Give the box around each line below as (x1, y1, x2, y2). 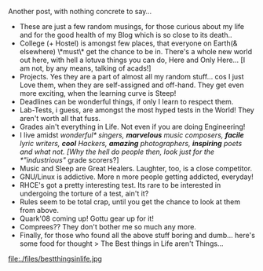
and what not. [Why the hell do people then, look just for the (19, 147, 214, 156)
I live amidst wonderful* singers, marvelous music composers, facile (19, 130, 245, 140)
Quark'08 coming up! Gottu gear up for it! (19, 214, 155, 223)
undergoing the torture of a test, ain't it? (19, 189, 149, 198)
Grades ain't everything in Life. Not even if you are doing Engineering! (19, 122, 246, 131)
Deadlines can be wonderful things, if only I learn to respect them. (19, 97, 234, 106)
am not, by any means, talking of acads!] (19, 64, 152, 73)
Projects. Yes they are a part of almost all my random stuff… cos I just (19, 72, 245, 81)
